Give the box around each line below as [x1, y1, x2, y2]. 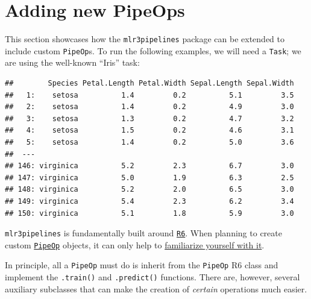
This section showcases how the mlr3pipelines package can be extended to [5, 33, 284, 45]
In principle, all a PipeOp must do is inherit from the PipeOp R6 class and [5, 259, 278, 271]
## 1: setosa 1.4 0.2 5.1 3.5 [5, 90, 294, 99]
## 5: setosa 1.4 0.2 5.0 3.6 [5, 138, 294, 146]
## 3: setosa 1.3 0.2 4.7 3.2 [5, 114, 294, 123]
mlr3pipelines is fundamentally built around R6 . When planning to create [5, 227, 282, 239]
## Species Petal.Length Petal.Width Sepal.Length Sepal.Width [5, 79, 294, 88]
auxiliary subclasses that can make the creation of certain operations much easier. [5, 282, 307, 295]
